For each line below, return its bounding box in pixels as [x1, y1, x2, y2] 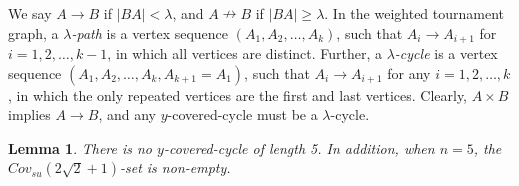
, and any [98, 104, 156, 125]
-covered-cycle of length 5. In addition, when [163, 137, 435, 158]
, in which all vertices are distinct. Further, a [107, 43, 383, 64]
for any [387, 62, 431, 83]
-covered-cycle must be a [167, 104, 318, 125]
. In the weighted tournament [324, 3, 505, 23]
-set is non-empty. [119, 157, 231, 178]
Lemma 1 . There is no [8, 137, 153, 158]
